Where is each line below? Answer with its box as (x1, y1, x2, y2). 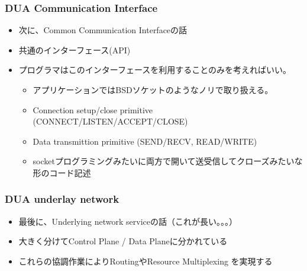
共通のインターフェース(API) (18, 43, 131, 56)
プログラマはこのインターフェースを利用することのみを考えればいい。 (18, 63, 292, 76)
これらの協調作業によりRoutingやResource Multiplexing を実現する (18, 254, 273, 267)
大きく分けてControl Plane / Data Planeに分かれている (18, 235, 228, 247)
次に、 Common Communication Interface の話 (18, 24, 188, 36)
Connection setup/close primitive (33, 103, 153, 116)
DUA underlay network (5, 192, 119, 206)
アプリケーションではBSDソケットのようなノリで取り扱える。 (33, 84, 273, 95)
